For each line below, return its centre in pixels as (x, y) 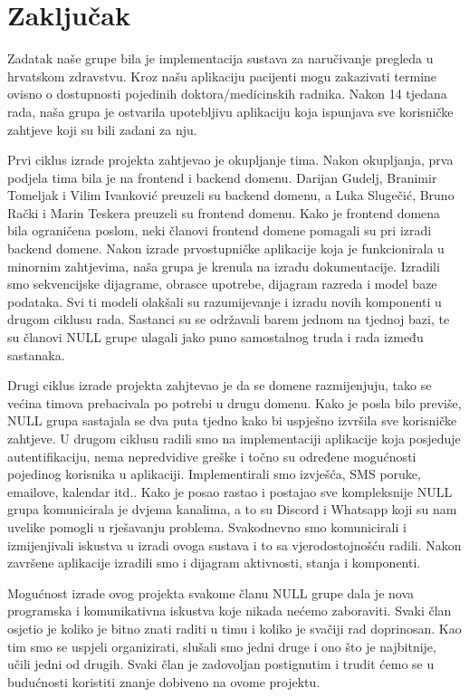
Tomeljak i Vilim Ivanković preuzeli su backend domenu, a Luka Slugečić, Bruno (231, 195)
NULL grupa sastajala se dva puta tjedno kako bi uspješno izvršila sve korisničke (232, 420)
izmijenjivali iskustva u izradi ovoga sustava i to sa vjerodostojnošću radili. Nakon (234, 544)
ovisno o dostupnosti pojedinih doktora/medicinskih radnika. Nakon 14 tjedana (227, 94)
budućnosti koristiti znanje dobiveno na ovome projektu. (164, 681)
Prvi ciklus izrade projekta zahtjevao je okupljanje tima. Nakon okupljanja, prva (230, 160)
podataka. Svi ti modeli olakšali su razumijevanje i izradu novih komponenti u (225, 301)
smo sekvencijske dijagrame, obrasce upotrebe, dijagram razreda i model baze (222, 284)
